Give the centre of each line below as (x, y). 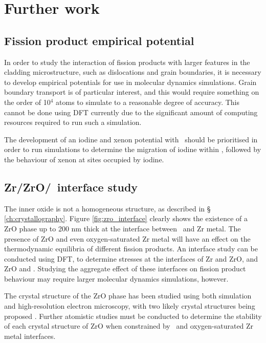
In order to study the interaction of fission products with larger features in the (127, 62)
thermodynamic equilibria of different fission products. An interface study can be (131, 249)
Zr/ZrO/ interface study (71, 187)
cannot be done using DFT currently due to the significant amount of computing (131, 112)
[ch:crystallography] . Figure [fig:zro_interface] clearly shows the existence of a (126, 218)
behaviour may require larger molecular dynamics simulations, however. (116, 278)
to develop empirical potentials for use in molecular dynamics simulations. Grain (130, 82)
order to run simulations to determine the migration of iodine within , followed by (133, 149)
